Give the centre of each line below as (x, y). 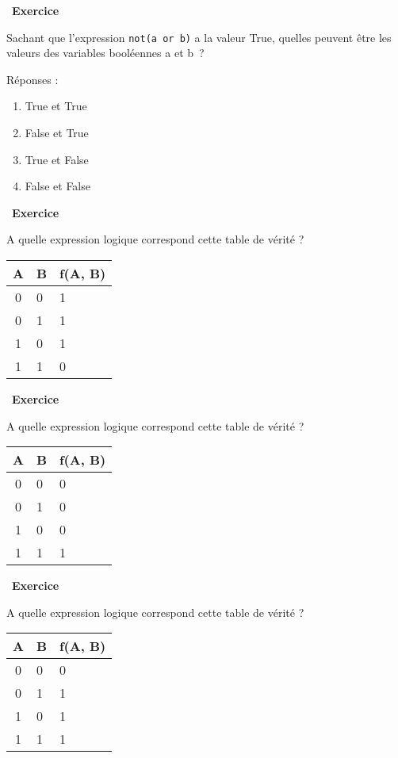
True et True (56, 106)
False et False (57, 186)
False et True (57, 133)
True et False (57, 159)
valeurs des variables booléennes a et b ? (105, 53)
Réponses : (33, 79)
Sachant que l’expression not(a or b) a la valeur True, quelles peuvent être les (199, 37)
